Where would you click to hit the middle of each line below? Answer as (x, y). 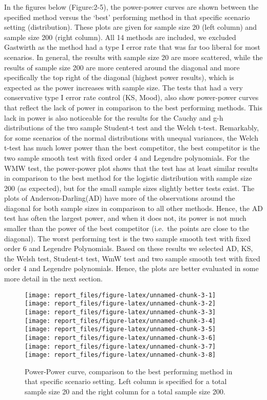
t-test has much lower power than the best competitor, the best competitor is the (132, 148)
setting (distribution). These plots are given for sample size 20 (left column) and (131, 27)
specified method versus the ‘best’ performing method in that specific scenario (127, 17)
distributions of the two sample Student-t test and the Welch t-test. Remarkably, (132, 128)
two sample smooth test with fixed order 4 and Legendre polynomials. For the (127, 157)
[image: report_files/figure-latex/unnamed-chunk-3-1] (120, 295)
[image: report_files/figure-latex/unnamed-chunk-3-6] (120, 338)
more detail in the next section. (53, 279)
